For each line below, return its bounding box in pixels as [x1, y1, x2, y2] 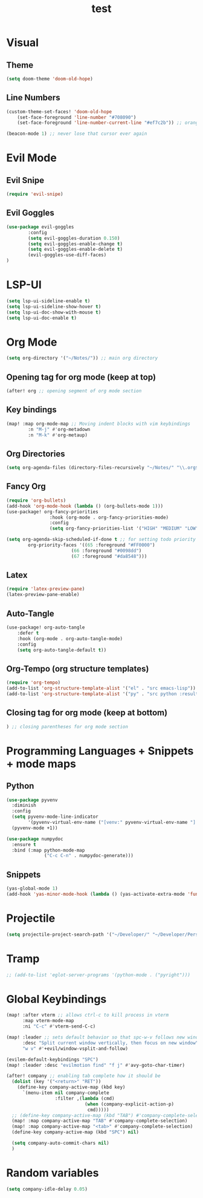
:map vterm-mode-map [22, 1018, 74, 1024]
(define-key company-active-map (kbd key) [17, 1084, 126, 1090]
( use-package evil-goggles [6, 224, 74, 230]
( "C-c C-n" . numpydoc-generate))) [44, 853, 134, 859]
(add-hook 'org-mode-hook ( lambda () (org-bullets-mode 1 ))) [6, 503, 164, 509]
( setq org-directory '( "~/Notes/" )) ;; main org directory [6, 355, 158, 361]
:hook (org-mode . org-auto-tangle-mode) [17, 635, 123, 642]
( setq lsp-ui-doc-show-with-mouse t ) [6, 309, 101, 316]
